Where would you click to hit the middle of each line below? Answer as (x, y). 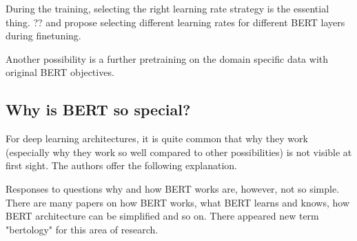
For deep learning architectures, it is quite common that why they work (157, 138)
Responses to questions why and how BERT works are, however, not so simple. (173, 188)
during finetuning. (43, 36)
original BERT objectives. (60, 72)
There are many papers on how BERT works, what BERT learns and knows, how (178, 202)
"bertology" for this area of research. (82, 229)
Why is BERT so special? (98, 109)
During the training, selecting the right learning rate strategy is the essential (167, 8)
